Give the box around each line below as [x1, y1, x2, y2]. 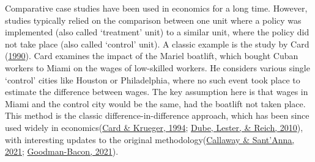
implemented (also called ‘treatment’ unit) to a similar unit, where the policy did [5, 26, 309, 38]
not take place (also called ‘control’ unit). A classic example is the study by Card [5, 37, 309, 50]
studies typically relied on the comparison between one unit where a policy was [5, 13, 302, 26]
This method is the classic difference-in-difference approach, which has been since [5, 109, 309, 122]
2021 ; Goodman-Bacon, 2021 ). [5, 145, 119, 158]
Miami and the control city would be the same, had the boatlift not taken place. [5, 97, 306, 110]
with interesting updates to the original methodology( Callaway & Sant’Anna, [5, 133, 295, 146]
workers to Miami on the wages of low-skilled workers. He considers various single [5, 61, 310, 74]
